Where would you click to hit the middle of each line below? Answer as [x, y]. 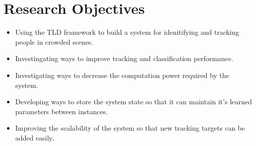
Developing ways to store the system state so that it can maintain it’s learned [133, 102]
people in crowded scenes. [54, 41]
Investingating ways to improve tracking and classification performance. [124, 58]
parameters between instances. [61, 111]
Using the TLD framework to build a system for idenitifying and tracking [127, 32]
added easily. [35, 137]
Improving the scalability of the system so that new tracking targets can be [130, 128]
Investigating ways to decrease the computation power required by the [122, 75]
